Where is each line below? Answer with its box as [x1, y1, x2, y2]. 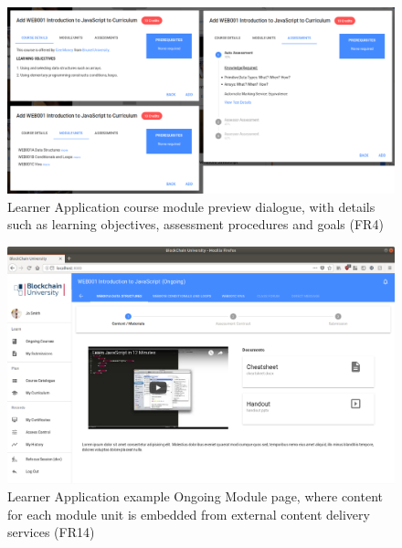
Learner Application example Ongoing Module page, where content [7, 487, 383, 506]
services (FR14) [7, 522, 95, 542]
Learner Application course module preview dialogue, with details [7, 196, 376, 216]
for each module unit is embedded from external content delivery [7, 504, 370, 523]
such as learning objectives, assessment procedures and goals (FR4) [7, 215, 384, 234]
